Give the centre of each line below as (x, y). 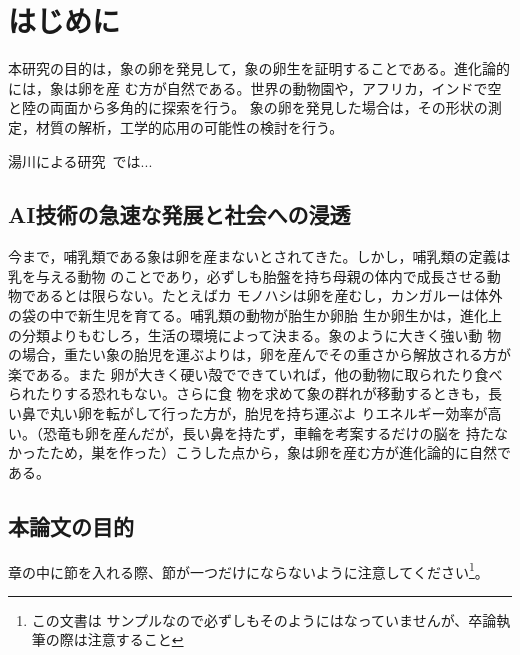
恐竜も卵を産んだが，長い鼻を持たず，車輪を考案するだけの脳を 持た (268, 432)
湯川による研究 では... (80, 160)
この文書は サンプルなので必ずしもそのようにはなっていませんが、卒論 (264, 619)
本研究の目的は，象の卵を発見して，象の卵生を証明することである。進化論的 (259, 68)
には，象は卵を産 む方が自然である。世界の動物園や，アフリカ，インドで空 (255, 87)
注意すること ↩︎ (135, 639)
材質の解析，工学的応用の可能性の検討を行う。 (189, 126)
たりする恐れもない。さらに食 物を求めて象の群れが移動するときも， (262, 393)
